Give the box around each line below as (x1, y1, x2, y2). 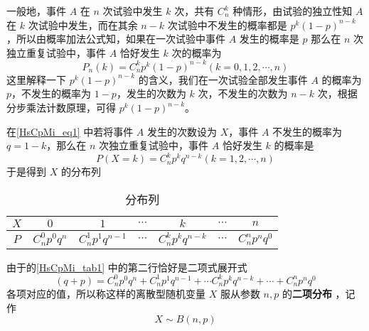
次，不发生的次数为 (198, 86, 288, 101)
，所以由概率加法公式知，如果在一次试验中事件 (6, 31, 225, 46)
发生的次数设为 (147, 124, 218, 139)
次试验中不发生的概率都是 (167, 17, 287, 32)
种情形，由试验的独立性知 (232, 4, 353, 18)
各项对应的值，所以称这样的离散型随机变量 (6, 286, 205, 300)
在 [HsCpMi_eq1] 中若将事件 (6, 124, 134, 139)
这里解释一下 (6, 72, 66, 87)
